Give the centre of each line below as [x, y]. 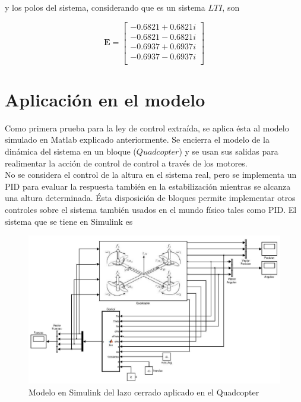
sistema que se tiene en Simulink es [69, 221]
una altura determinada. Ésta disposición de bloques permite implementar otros [150, 198]
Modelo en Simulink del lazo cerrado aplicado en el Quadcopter [144, 392]
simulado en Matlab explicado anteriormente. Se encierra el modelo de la [137, 139]
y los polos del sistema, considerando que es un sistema [105, 7]
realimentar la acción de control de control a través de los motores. [126, 163]
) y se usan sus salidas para [229, 151]
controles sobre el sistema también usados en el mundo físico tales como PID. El [151, 210]
